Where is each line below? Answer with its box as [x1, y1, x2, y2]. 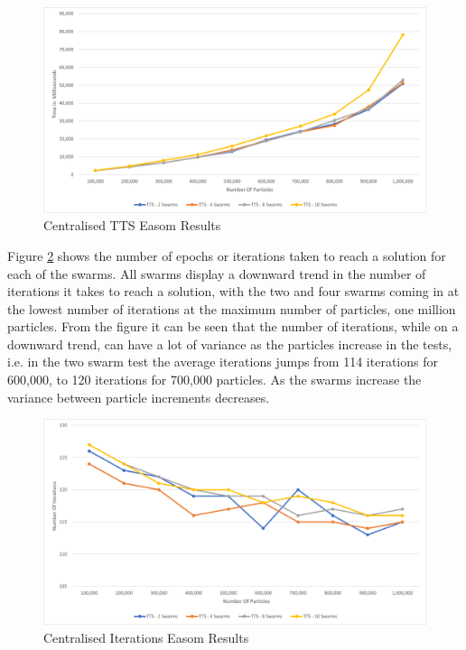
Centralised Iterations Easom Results [43, 627, 249, 646]
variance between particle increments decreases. [7, 387, 270, 406]
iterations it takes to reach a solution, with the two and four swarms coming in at [7, 282, 460, 301]
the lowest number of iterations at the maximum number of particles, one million [7, 299, 456, 318]
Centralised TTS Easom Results [43, 216, 221, 235]
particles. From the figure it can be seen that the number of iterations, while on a [7, 317, 459, 336]
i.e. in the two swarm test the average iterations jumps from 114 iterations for [7, 352, 438, 371]
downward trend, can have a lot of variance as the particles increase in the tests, [7, 334, 452, 353]
